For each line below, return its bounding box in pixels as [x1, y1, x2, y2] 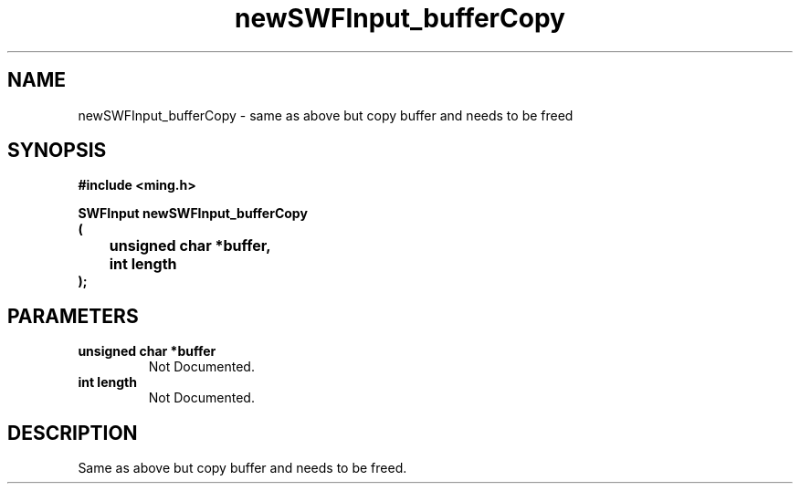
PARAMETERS [7, 304, 139, 328]
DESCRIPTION [7, 421, 138, 444]
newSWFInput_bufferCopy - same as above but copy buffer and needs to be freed [78, 107, 574, 123]
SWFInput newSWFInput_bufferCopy [78, 205, 308, 222]
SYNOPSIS [7, 139, 107, 162]
